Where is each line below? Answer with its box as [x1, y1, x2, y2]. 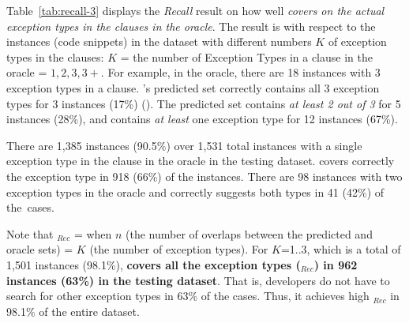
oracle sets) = [6, 241, 73, 257]
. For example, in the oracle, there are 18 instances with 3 [100, 64, 381, 81]
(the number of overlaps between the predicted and [126, 225, 373, 242]
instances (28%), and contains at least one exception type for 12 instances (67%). [6, 111, 398, 127]
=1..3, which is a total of [280, 241, 401, 257]
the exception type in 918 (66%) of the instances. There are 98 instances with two [6, 167, 403, 184]
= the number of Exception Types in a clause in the [120, 48, 373, 65]
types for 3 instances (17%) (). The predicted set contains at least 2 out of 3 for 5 [6, 95, 401, 111]
